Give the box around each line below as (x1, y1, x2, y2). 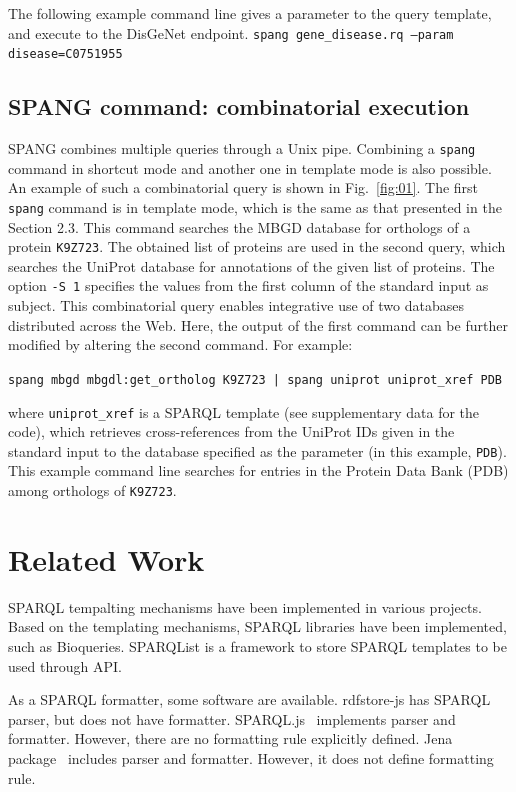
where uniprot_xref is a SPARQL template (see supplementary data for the (8, 401, 480, 422)
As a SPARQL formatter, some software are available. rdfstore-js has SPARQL (8, 689, 491, 710)
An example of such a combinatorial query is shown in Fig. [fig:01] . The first (8, 177, 479, 198)
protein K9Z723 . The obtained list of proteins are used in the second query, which (8, 236, 506, 257)
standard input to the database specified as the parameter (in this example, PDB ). (8, 440, 507, 461)
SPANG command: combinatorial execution (8, 91, 470, 122)
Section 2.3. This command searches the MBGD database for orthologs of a (8, 216, 471, 237)
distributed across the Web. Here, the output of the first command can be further (8, 314, 508, 335)
